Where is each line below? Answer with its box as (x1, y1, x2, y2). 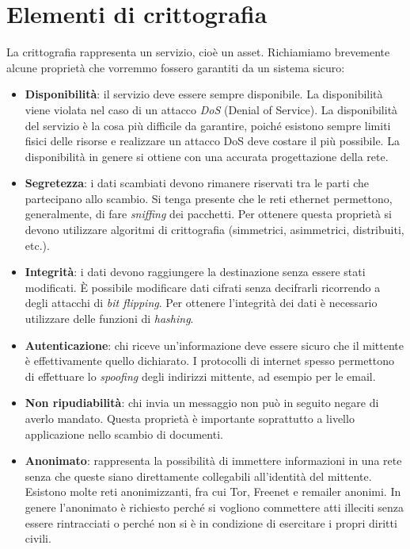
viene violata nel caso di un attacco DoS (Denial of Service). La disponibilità (25, 101, 398, 117)
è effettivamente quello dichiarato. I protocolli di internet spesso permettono (25, 352, 395, 369)
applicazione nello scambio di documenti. (25, 425, 223, 442)
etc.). (25, 236, 50, 253)
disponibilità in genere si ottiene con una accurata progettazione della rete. (25, 148, 389, 164)
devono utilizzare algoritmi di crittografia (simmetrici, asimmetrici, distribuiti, (25, 221, 404, 238)
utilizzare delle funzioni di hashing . (25, 310, 194, 327)
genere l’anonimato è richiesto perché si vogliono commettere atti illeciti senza (25, 498, 404, 515)
